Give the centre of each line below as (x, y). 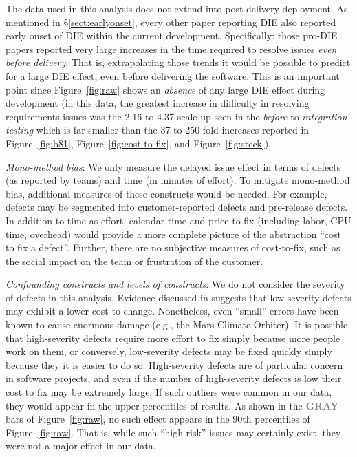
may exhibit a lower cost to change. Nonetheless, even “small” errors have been (172, 311)
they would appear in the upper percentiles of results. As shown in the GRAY (172, 405)
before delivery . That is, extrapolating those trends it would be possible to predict (178, 62)
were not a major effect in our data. (81, 446)
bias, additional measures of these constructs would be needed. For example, (166, 193)
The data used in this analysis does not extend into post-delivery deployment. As (177, 8)
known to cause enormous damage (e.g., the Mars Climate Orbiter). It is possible (177, 325)
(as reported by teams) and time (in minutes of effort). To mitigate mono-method (178, 180)
